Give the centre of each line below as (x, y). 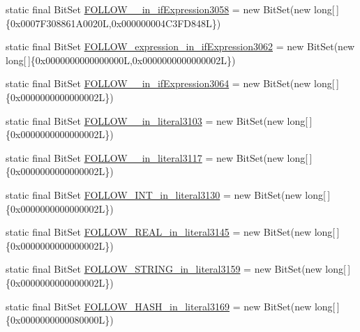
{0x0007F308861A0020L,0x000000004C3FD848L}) (113, 23)
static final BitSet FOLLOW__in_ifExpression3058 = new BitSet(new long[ (170, 9)
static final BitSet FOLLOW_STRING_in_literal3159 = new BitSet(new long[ (176, 269)
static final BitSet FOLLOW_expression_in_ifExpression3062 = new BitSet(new (180, 46)
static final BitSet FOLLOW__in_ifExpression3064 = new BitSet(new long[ (170, 83)
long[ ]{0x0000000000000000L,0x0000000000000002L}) (121, 60)
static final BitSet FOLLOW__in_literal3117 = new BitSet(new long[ (157, 157)
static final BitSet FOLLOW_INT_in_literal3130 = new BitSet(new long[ (166, 194)
